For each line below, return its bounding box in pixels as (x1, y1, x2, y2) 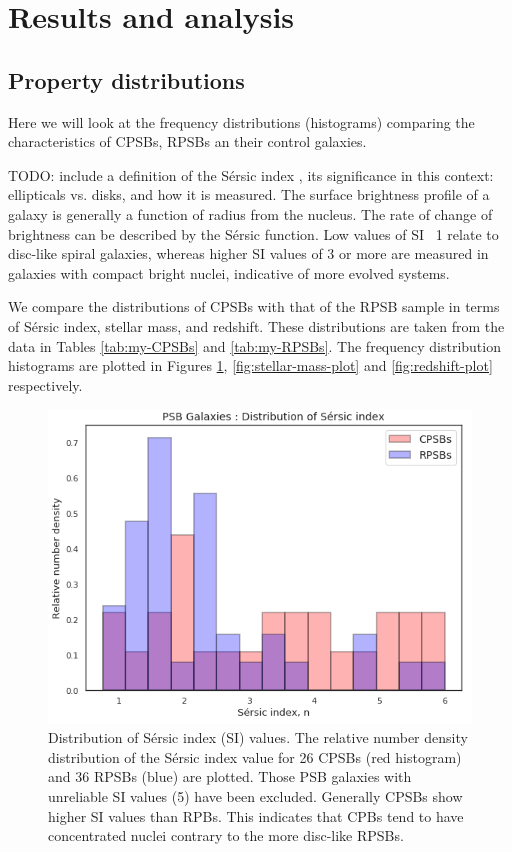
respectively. (8, 374, 83, 395)
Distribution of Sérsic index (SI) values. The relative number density (48, 727, 468, 748)
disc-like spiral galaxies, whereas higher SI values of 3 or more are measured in (8, 243, 489, 264)
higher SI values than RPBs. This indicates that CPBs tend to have (48, 805, 464, 826)
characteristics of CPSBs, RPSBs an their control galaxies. (8, 131, 367, 152)
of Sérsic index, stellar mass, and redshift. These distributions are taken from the (8, 315, 505, 336)
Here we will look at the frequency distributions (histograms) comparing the (8, 111, 475, 132)
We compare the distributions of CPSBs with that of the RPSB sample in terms (8, 296, 500, 317)
